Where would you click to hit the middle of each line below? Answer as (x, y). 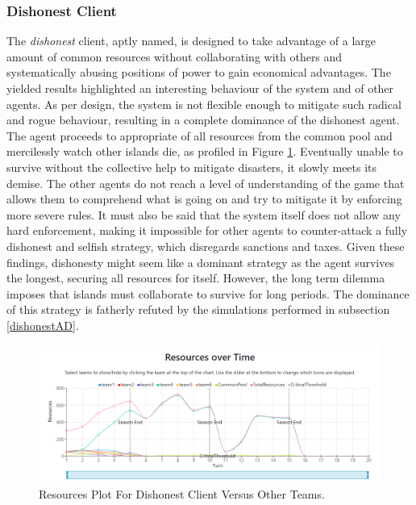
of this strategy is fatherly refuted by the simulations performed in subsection (198, 309)
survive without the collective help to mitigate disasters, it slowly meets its (192, 167)
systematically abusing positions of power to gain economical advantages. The (199, 72)
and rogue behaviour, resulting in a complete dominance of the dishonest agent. (203, 120)
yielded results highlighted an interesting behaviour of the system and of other (200, 88)
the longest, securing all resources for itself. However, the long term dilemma (196, 278)
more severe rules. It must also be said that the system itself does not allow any (204, 214)
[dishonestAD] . (43, 325)
